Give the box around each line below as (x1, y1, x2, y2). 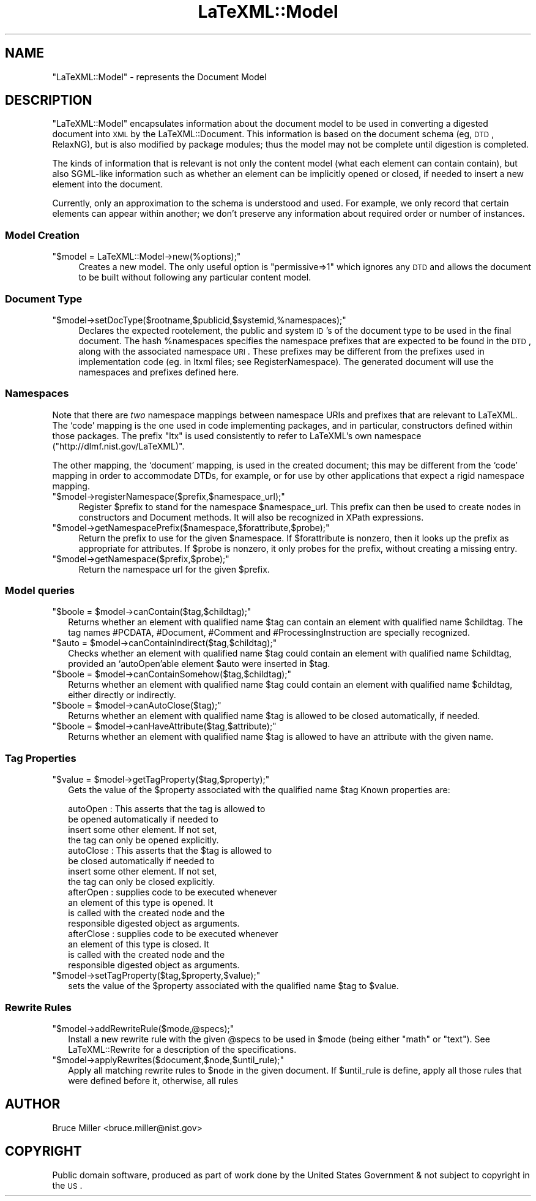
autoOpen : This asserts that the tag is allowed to (68, 804, 266, 815)
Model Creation (5, 228, 80, 241)
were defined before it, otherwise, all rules (68, 1075, 239, 1086)
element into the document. (52, 179, 163, 190)
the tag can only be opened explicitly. (68, 835, 219, 846)
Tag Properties (5, 751, 76, 764)
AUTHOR (5, 1096, 61, 1112)
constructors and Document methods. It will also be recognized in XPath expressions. (78, 511, 424, 522)
